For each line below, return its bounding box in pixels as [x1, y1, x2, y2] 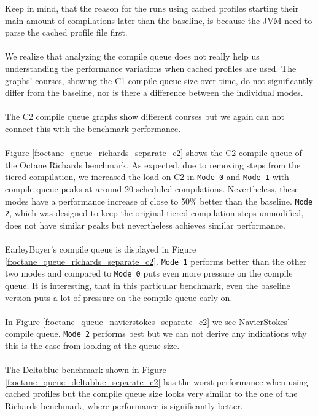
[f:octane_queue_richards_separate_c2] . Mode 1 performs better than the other [5, 254, 307, 267]
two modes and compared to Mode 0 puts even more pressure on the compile [5, 267, 293, 280]
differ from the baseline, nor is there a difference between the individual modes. [5, 86, 303, 99]
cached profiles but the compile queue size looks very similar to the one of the [5, 387, 298, 400]
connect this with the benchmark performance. [5, 122, 181, 135]
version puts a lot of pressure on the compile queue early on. [5, 291, 233, 304]
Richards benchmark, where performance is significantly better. [5, 399, 243, 412]
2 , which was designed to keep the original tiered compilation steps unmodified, [5, 206, 304, 219]
